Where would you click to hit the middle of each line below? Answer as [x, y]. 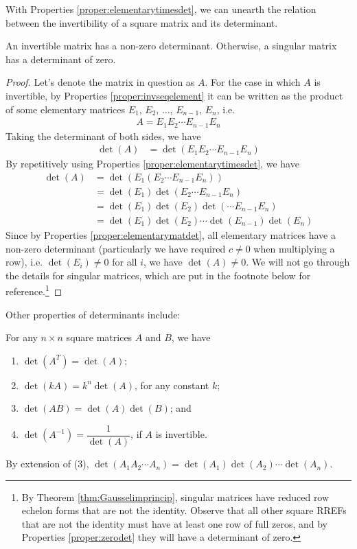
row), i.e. [24, 262]
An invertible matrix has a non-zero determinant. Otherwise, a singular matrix [171, 46]
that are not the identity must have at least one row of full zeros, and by [175, 523]
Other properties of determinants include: [93, 314]
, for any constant [172, 385]
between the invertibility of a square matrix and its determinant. [142, 22]
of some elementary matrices [66, 109]
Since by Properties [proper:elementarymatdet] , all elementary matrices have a [171, 234]
